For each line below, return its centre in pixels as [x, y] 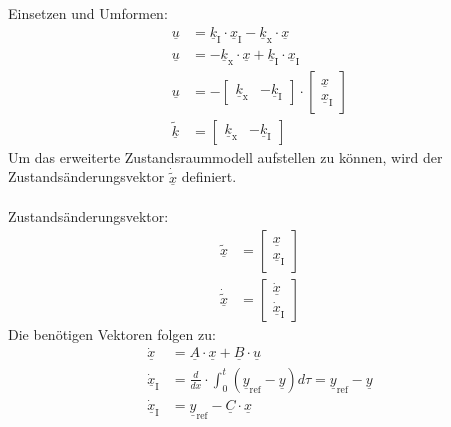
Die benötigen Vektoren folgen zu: [112, 333]
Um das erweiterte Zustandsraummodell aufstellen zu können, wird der [225, 156]
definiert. [209, 176]
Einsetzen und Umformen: [88, 13]
